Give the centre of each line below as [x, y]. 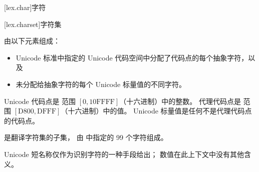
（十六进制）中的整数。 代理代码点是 [180, 101]
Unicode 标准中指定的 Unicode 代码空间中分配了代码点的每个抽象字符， [132, 57]
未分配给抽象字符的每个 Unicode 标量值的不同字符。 [101, 84]
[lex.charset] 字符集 [33, 24]
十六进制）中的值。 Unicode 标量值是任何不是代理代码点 [160, 111]
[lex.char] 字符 [25, 7]
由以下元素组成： [32, 41]
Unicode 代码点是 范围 [40, 101]
